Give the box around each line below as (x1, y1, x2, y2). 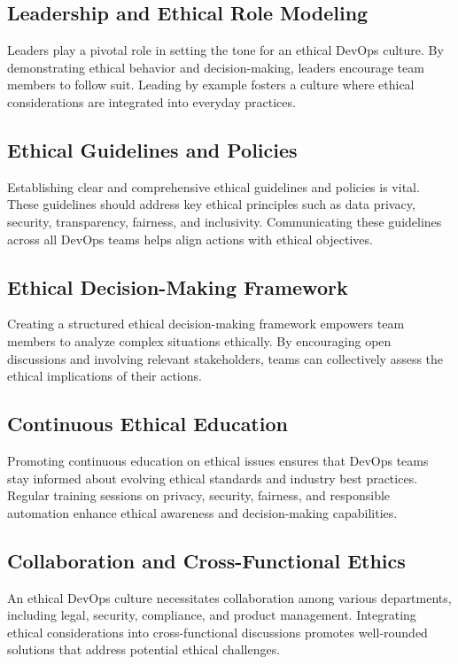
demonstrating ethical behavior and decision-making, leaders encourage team (7, 58, 424, 76)
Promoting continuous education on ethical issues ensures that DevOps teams (7, 451, 429, 469)
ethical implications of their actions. (7, 367, 202, 385)
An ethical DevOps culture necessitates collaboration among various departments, (7, 588, 452, 606)
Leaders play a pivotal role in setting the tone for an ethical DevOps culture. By (7, 41, 444, 59)
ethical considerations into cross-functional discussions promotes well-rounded (7, 622, 428, 641)
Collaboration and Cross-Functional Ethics (7, 546, 406, 574)
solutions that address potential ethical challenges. (7, 640, 281, 659)
